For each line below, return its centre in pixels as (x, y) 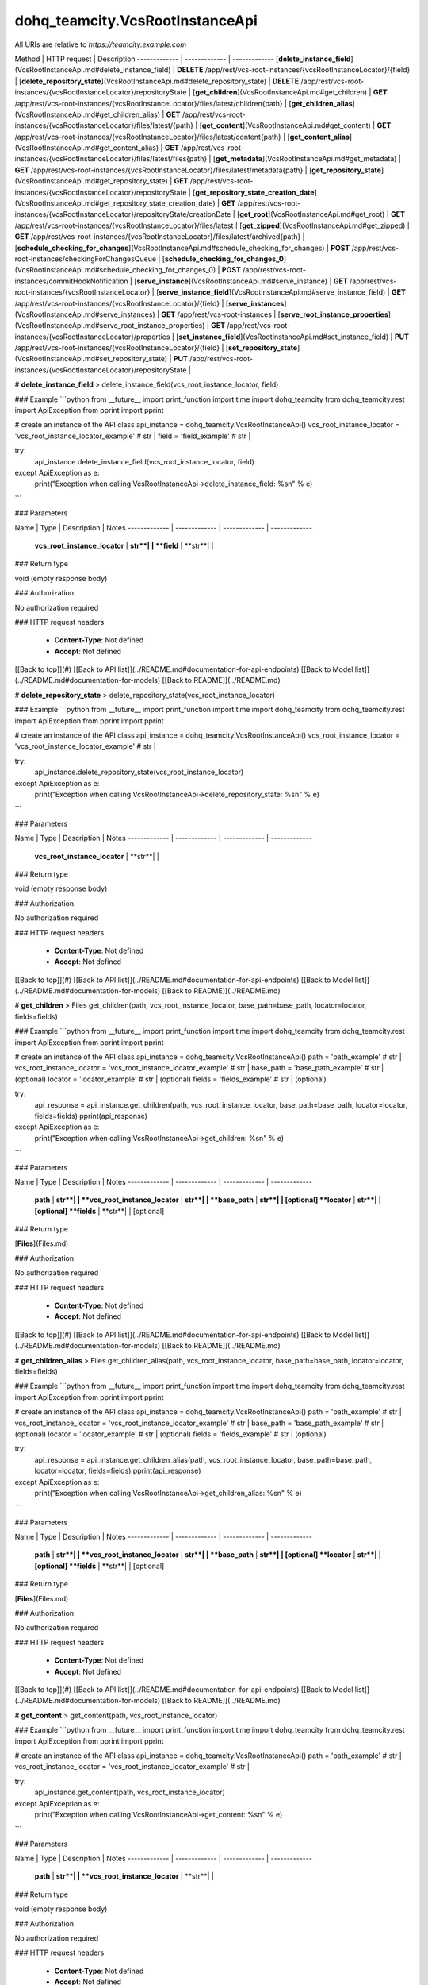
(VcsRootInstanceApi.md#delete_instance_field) (93, 70)
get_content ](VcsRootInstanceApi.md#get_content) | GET (296, 125)
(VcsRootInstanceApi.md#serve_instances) (85, 314)
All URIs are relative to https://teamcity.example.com (100, 44)
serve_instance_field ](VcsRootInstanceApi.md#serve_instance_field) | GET (282, 292)
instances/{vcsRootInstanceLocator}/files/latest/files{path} (111, 159)
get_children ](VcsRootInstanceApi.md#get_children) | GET (291, 92)
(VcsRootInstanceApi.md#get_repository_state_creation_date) (115, 203)
